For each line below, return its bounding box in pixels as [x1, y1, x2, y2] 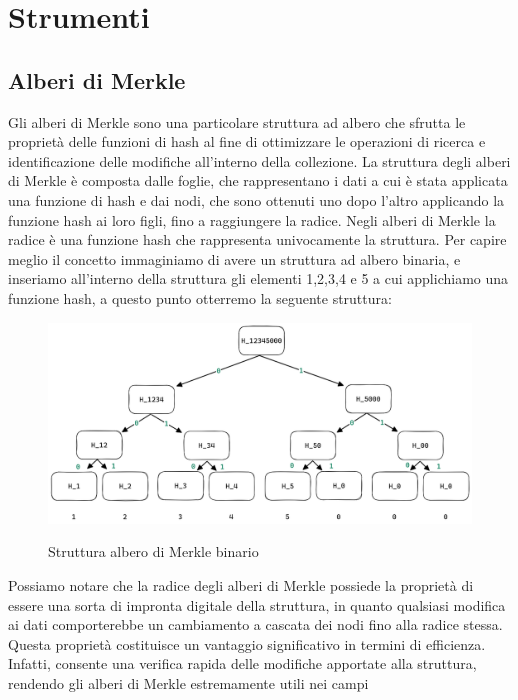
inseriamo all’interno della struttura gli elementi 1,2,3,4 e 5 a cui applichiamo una [8, 268, 509, 289]
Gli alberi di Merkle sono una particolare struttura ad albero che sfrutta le [8, 111, 466, 132]
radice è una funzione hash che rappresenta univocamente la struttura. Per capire [8, 229, 507, 250]
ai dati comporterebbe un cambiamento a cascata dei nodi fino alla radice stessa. [8, 614, 503, 635]
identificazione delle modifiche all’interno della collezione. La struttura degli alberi [8, 150, 511, 171]
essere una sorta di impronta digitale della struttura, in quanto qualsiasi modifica [8, 594, 506, 615]
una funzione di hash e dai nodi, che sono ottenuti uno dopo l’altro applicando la [8, 189, 505, 210]
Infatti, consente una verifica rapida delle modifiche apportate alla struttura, [8, 653, 477, 674]
